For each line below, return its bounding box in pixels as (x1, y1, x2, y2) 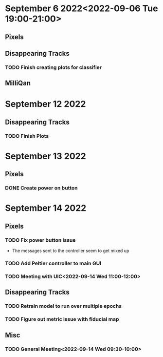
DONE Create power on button (5, 185, 78, 191)
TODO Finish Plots (5, 132, 49, 139)
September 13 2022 (5, 150, 86, 162)
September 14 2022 (5, 203, 87, 214)
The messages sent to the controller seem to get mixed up (12, 248, 129, 254)
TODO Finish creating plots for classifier (5, 64, 102, 71)
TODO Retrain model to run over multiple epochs (5, 303, 122, 310)
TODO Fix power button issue (5, 236, 76, 243)
